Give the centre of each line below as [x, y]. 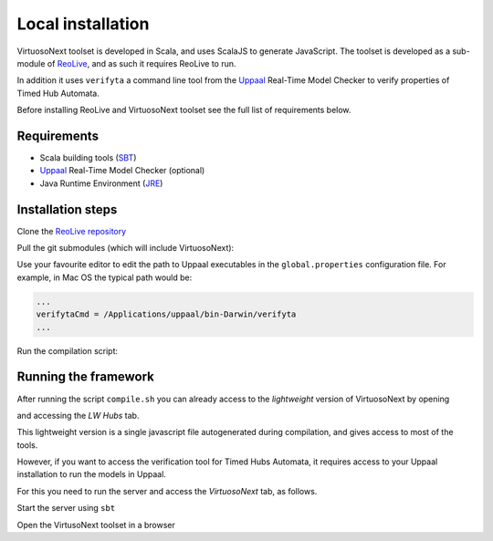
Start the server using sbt [66, 508]
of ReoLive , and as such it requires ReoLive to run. [142, 63]
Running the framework [86, 377]
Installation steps [67, 209]
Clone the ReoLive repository [72, 231]
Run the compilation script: [68, 350]
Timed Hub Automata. [58, 93]
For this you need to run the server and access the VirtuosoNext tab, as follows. [167, 491]
